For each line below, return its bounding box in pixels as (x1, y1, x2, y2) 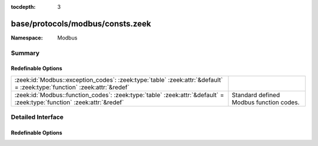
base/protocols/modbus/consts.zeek (11, 18, 151, 29)
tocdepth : (11, 4, 36, 10)
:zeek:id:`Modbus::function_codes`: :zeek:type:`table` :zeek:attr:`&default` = (14, 91, 224, 99)
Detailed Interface (11, 113, 64, 121)
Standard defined (231, 91, 280, 99)
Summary (11, 49, 40, 57)
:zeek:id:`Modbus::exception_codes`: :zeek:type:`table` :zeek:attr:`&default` (14, 75, 223, 84)
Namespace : (11, 34, 44, 41)
